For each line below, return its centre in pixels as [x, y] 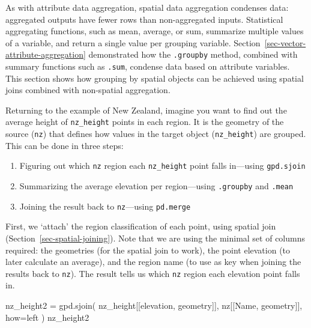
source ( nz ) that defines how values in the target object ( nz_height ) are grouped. [156, 134]
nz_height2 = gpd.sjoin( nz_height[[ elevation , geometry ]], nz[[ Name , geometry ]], [154, 305]
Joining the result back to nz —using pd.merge [105, 206]
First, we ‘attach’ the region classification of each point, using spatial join [141, 226]
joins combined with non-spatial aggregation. [88, 90]
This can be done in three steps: [65, 145]
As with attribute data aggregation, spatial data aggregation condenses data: [147, 7]
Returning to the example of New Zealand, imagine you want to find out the [146, 110]
